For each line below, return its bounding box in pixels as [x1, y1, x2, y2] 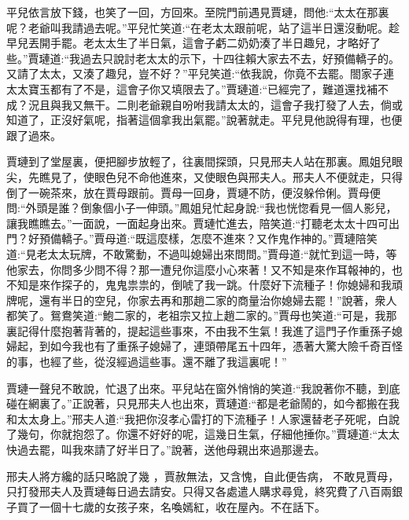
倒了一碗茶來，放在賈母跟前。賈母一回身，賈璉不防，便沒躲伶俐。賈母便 [6, 184, 381, 200]
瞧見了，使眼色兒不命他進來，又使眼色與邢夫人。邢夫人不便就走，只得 [39, 168, 403, 185]
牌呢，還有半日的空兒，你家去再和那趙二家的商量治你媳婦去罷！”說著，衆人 [6, 291, 397, 308]
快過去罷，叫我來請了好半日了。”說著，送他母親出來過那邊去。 [6, 441, 326, 458]
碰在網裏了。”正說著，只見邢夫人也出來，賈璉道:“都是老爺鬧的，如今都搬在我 [6, 395, 400, 412]
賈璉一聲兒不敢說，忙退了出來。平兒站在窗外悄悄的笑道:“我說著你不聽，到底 [6, 379, 400, 396]
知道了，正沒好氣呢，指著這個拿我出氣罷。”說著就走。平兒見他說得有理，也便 [6, 112, 403, 128]
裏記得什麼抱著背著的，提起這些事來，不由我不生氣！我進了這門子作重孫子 [6, 322, 392, 339]
